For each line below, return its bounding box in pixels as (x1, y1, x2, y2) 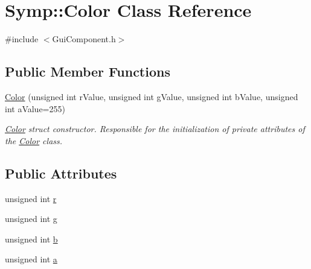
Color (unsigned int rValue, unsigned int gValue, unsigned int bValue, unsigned (5, 90, 298, 103)
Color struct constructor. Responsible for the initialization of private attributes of (5, 122, 305, 135)
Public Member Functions (5, 62, 170, 81)
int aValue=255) (5, 102, 65, 115)
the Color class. (5, 134, 63, 147)
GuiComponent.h (52, 33, 116, 45)
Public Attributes (5, 163, 117, 182)
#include (5, 33, 39, 45)
